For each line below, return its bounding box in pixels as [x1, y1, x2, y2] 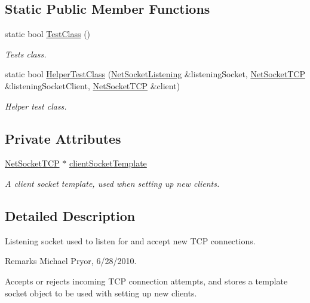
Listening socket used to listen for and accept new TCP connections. [5, 234, 256, 247]
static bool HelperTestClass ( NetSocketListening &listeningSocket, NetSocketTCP [5, 68, 305, 80]
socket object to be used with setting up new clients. [5, 286, 197, 299]
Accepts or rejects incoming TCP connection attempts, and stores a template [5, 274, 288, 287]
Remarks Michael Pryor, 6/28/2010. [5, 254, 137, 267]
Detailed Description [5, 206, 136, 225]
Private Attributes [5, 129, 121, 147]
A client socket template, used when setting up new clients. [5, 177, 220, 189]
